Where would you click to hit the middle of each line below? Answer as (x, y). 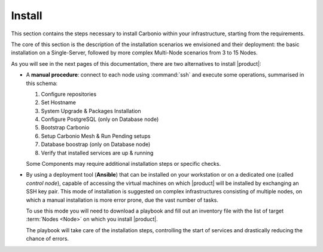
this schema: (42, 83)
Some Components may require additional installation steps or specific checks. (124, 164)
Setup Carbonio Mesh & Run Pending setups (96, 136)
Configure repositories (69, 94)
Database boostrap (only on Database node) (96, 144)
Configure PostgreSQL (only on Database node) (100, 119)
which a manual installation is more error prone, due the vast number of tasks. (122, 200)
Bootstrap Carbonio (65, 127)
